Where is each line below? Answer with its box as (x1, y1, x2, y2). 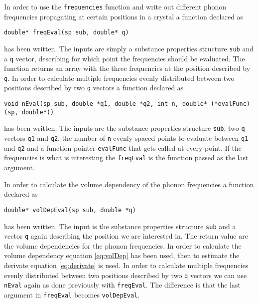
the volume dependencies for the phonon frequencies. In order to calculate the (4, 240, 242, 251)
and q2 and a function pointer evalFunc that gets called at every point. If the (4, 142, 242, 153)
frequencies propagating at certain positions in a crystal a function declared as (4, 11, 244, 21)
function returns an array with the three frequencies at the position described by (4, 63, 251, 73)
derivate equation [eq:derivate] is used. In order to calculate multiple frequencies (4, 260, 249, 270)
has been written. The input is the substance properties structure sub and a (4, 221, 236, 231)
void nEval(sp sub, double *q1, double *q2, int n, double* (4, 100, 208, 108)
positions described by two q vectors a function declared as (4, 82, 184, 93)
